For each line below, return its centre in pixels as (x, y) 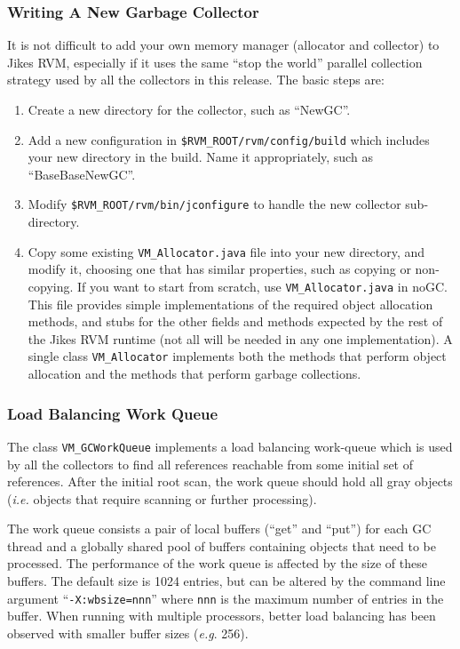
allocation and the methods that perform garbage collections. (194, 374)
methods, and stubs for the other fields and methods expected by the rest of (235, 321)
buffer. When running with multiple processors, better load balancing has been (222, 616)
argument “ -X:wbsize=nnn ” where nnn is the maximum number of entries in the (226, 598)
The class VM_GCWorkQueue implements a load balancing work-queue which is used (230, 446)
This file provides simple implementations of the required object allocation (230, 304)
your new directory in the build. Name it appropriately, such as (200, 157)
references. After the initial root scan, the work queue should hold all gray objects (230, 481)
